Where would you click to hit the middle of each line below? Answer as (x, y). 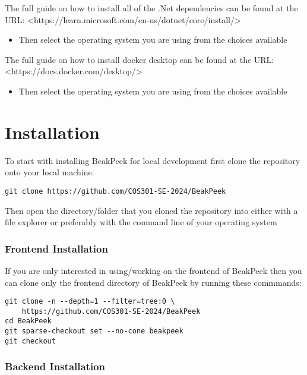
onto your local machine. (50, 172)
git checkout (30, 341)
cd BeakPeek (28, 321)
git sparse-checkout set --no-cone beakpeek (94, 331)
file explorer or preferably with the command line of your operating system (141, 222)
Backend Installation (55, 366)
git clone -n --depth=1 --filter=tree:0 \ (90, 302)
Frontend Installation (56, 248)
